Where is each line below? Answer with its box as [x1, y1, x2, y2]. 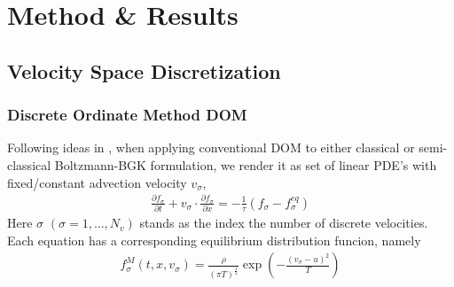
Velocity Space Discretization [7, 57, 281, 84]
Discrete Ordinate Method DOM [7, 104, 247, 126]
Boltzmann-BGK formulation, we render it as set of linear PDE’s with [54, 155, 437, 174]
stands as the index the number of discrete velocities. [139, 213, 428, 232]
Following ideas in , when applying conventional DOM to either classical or [7, 138, 415, 157]
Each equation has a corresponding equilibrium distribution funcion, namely [7, 230, 421, 249]
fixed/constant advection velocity [7, 173, 187, 191]
